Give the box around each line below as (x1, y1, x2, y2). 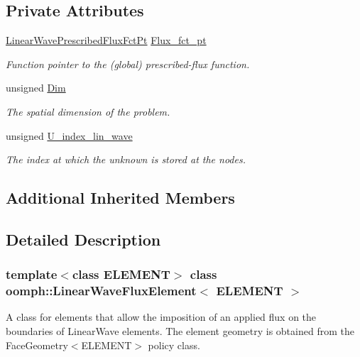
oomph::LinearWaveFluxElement (6, 282, 197, 300)
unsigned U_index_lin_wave (6, 128, 133, 143)
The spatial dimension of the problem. (6, 104, 170, 119)
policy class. (148, 337, 200, 352)
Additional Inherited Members (6, 187, 235, 209)
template (6, 265, 58, 283)
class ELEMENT (72, 265, 170, 283)
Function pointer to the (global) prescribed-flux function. (6, 56, 250, 71)
